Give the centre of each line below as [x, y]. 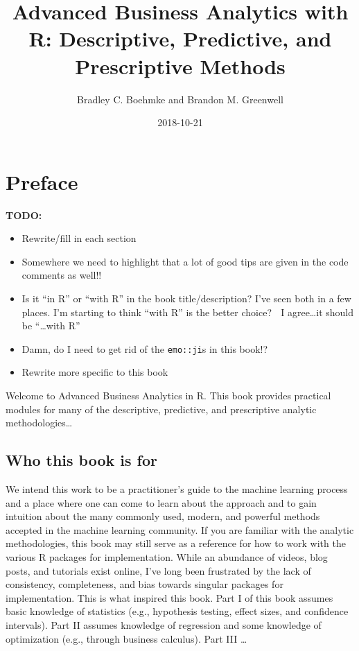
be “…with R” [51, 325]
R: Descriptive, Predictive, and [180, 38]
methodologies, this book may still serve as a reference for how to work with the [176, 543]
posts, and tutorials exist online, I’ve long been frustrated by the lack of [158, 570]
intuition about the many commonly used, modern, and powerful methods [163, 516]
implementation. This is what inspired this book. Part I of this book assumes [169, 597]
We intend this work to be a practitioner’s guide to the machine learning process [177, 489]
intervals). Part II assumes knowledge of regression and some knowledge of [164, 624]
